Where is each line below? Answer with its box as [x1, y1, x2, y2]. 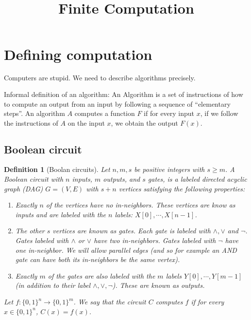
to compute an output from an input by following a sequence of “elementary [4, 98, 231, 109]
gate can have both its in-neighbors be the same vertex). [15, 254, 180, 264]
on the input [67, 117, 105, 128]
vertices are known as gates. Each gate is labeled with [52, 226, 211, 236]
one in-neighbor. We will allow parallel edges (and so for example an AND [15, 245, 237, 255]
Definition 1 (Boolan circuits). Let [4, 164, 110, 174]
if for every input [144, 108, 195, 118]
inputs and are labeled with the [15, 209, 106, 219]
